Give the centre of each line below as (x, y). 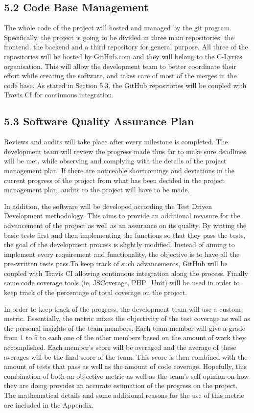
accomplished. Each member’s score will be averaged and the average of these (120, 347)
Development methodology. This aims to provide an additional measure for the (122, 216)
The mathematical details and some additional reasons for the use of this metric (124, 395)
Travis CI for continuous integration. (59, 95)
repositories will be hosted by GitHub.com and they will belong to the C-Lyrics (123, 56)
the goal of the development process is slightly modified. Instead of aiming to (119, 244)
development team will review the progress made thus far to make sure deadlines (125, 151)
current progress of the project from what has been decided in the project (114, 180)
